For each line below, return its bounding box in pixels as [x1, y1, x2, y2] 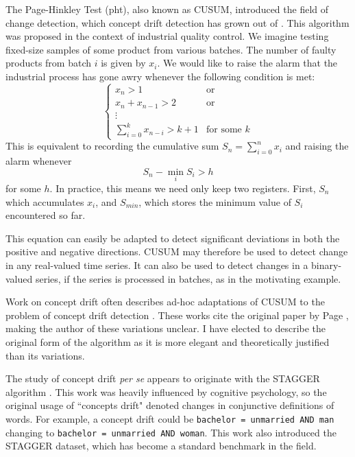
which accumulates [5, 194, 84, 209]
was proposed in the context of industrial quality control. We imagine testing [5, 29, 329, 43]
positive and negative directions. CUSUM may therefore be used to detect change [5, 244, 348, 259]
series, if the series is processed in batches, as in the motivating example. [35, 271, 341, 285]
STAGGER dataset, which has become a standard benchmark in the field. [5, 438, 317, 453]
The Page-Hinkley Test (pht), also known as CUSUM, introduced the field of [5, 2, 329, 16]
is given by [101, 56, 146, 70]
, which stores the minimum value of [138, 194, 291, 209]
